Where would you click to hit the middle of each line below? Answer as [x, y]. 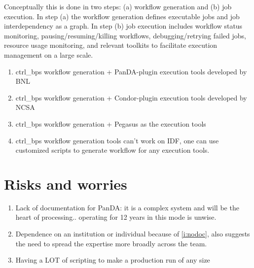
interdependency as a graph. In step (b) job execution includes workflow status [123, 26]
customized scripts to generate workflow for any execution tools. [112, 150]
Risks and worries [66, 184]
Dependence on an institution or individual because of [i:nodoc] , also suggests [133, 234]
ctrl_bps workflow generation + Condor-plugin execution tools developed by [131, 97]
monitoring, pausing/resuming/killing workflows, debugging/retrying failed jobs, [125, 35]
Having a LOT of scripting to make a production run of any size [113, 260]
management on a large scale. [49, 54]
